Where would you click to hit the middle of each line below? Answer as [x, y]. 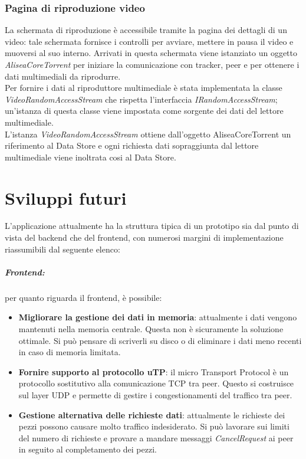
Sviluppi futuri [66, 197]
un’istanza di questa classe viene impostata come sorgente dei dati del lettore [144, 111]
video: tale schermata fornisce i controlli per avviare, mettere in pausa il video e [149, 41]
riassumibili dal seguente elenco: [62, 249]
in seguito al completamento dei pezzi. [88, 449]
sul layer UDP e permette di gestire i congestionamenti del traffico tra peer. [155, 394]
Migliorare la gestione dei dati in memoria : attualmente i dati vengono [158, 317]
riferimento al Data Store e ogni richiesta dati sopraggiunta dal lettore [132, 145]
